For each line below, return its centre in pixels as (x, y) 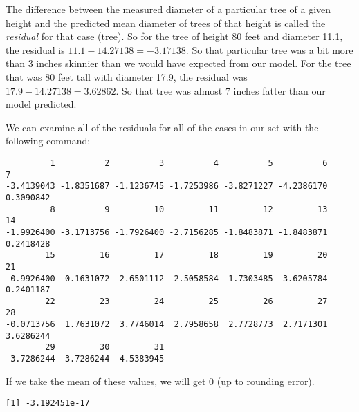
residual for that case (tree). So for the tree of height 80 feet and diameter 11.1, (174, 36)
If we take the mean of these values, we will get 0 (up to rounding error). (160, 381)
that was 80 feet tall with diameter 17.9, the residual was (127, 76)
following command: (48, 141)
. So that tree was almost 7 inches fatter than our (221, 90)
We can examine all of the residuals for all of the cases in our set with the (162, 127)
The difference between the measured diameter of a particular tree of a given (168, 9)
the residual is (35, 49)
